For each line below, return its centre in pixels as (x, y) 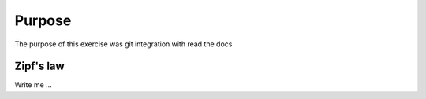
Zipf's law (39, 66)
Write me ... (34, 85)
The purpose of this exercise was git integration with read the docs (123, 44)
